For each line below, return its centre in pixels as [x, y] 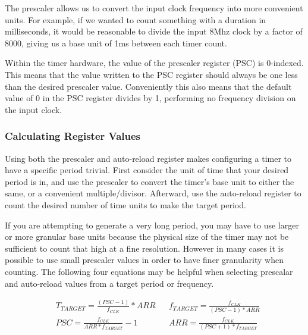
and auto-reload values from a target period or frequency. [109, 283]
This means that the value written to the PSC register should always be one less [151, 74]
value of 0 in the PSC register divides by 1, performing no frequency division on [150, 98]
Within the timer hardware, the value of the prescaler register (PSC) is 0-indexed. [154, 63]
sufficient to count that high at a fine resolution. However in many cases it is [144, 248]
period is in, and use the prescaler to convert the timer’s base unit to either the [150, 181]
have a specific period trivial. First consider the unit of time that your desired [147, 170]
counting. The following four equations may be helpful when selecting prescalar [149, 271]
